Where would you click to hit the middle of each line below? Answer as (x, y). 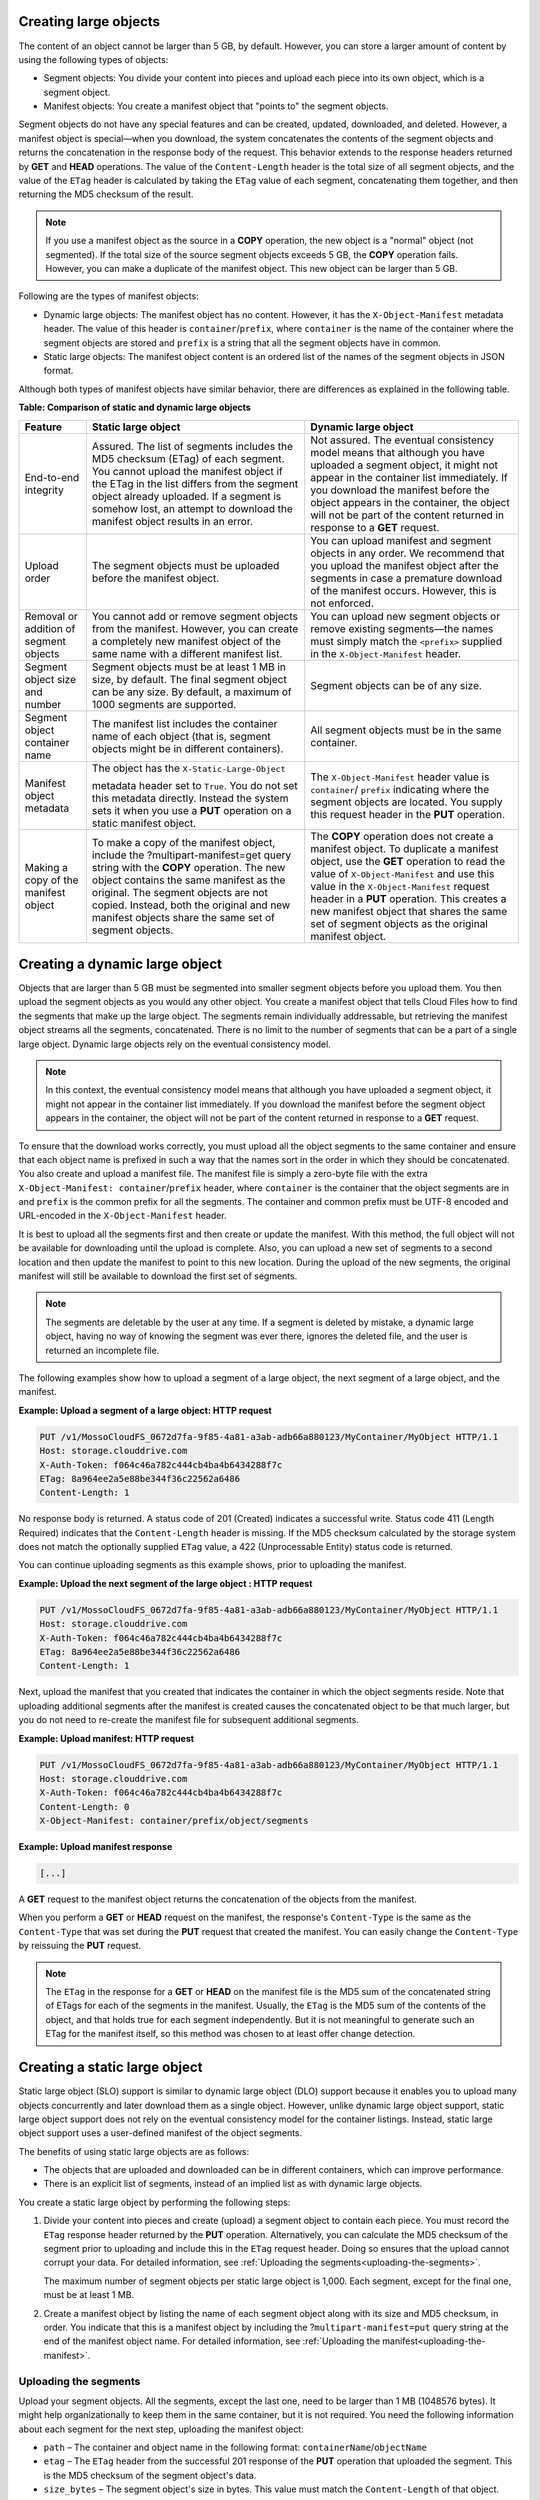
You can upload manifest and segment (401, 540)
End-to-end (52, 477)
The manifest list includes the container (184, 723)
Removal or (51, 616)
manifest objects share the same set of (183, 917)
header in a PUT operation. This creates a (408, 898)
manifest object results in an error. (172, 521)
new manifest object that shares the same (409, 911)
